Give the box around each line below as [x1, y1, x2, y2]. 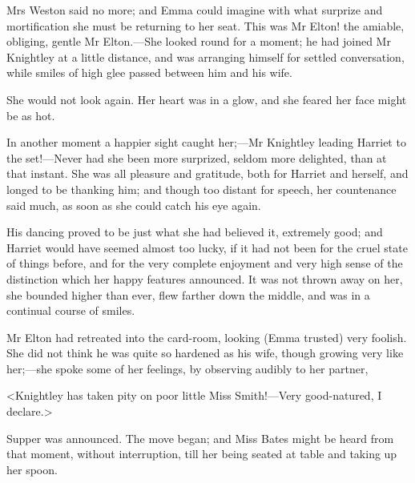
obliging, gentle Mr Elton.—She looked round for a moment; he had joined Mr [6, 33, 391, 50]
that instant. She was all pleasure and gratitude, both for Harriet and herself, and [6, 165, 409, 182]
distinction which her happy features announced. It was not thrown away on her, [6, 270, 403, 287]
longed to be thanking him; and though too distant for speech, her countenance [6, 180, 397, 197]
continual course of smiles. [6, 302, 135, 319]
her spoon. [6, 461, 58, 477]
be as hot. [6, 107, 55, 123]
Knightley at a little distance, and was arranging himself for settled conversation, [6, 48, 405, 65]
